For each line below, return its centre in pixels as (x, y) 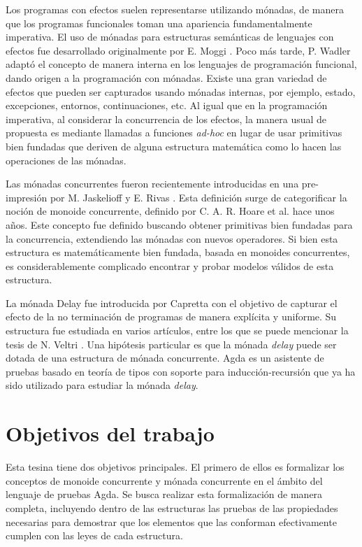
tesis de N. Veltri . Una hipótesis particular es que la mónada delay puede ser (171, 344)
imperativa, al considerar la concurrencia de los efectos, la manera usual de (166, 119)
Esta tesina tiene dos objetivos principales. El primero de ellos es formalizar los (175, 467)
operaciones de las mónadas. (66, 160)
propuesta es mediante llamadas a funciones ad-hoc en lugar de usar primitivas (174, 133)
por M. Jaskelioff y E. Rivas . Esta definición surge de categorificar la (198, 197)
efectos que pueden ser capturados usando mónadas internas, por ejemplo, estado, (181, 91)
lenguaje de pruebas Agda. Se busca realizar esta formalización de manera (164, 494)
